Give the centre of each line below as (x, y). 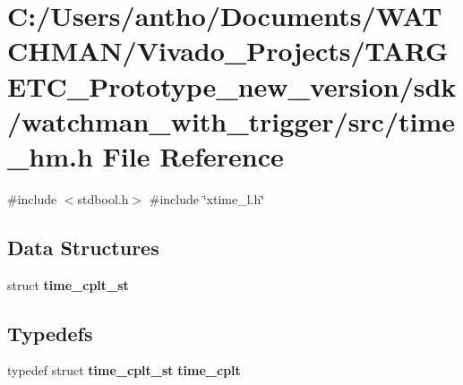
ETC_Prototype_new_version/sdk (232, 86)
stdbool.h (103, 198)
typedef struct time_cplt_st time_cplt (124, 370)
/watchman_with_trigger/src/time (231, 120)
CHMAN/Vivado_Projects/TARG (228, 51)
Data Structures (83, 247)
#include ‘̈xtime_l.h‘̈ (207, 198)
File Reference (193, 155)
